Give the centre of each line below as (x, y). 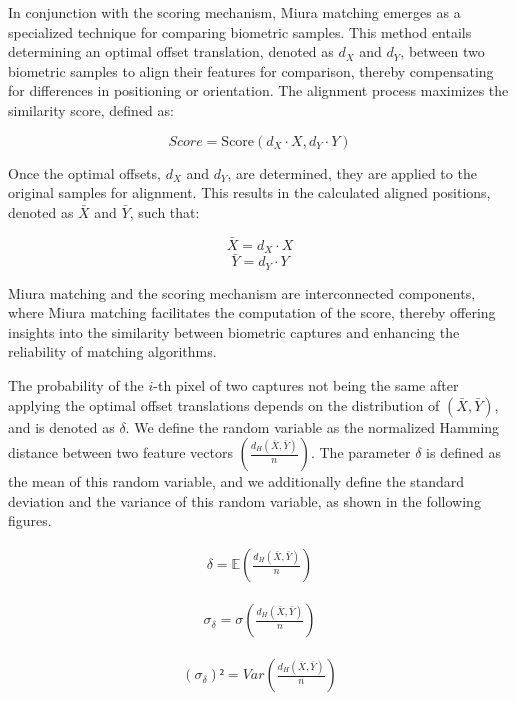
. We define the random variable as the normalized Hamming (312, 426)
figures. (30, 520)
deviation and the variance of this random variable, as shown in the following (244, 500)
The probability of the (76, 385)
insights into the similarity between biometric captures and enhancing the (234, 331)
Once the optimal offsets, (84, 172)
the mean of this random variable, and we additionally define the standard (236, 481)
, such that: (164, 211)
